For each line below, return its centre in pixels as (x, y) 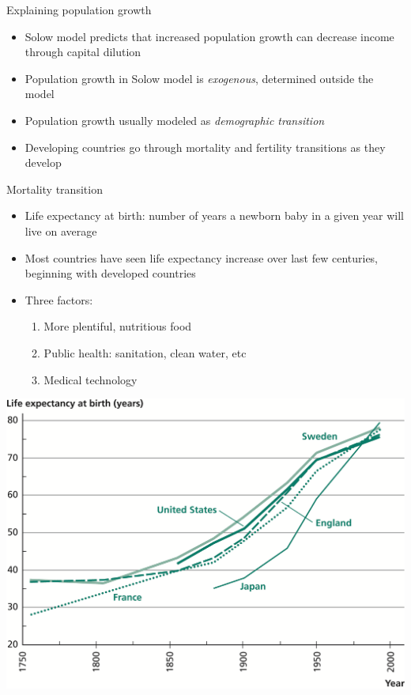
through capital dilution (83, 52)
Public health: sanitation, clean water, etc (145, 352)
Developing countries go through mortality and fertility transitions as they (205, 147)
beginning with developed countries (110, 273)
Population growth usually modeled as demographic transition (175, 120)
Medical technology (90, 379)
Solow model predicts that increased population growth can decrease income (209, 36)
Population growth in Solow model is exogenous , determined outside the (199, 78)
